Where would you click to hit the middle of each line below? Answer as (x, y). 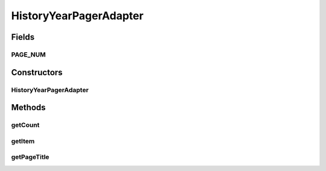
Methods (28, 107)
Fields (23, 37)
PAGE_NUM (29, 54)
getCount (25, 125)
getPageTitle (30, 157)
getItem (23, 141)
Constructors (37, 72)
